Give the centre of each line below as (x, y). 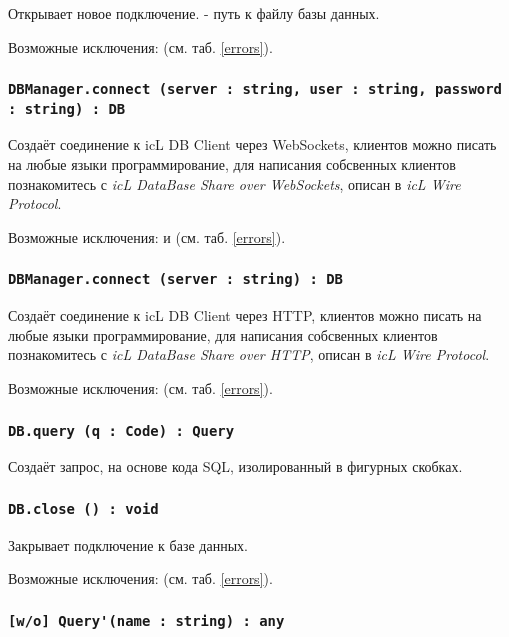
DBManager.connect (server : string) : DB (175, 279)
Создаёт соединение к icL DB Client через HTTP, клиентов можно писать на (245, 315)
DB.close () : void (83, 508)
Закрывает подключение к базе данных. (128, 544)
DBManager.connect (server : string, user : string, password (255, 89)
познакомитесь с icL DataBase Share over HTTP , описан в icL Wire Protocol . (249, 354)
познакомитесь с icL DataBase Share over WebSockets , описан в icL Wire (234, 183)
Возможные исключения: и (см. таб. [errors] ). (147, 236)
